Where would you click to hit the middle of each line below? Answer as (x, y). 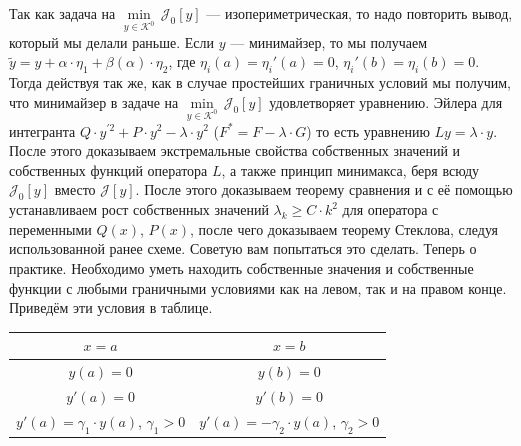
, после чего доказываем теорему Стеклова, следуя (344, 228)
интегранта (42, 130)
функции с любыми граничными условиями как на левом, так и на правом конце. (258, 287)
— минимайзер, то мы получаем (329, 41)
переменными (50, 228)
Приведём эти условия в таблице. (111, 307)
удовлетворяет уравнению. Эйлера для (386, 101)
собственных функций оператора (108, 169)
